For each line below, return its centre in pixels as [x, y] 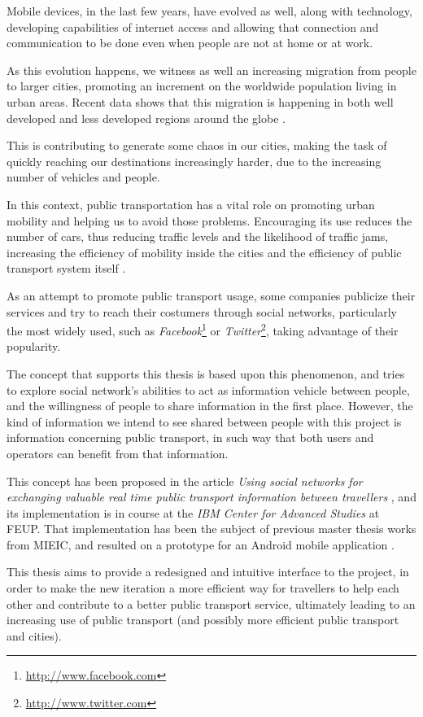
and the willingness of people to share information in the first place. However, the [210, 406]
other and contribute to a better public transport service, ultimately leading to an [211, 603]
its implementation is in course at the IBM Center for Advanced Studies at [193, 512]
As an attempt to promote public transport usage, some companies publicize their [211, 295]
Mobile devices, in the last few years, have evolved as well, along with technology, [209, 11]
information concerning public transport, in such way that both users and [190, 437]
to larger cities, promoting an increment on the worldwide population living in [202, 86]
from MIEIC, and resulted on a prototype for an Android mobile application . [201, 544]
